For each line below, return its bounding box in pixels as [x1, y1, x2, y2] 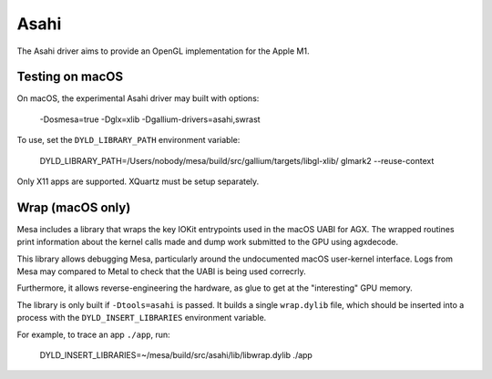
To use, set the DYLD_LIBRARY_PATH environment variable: [16, 135, 241, 146]
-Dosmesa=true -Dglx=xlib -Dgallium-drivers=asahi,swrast [39, 114, 261, 125]
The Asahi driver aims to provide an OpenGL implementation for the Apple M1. [16, 46, 310, 56]
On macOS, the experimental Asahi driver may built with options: [16, 93, 260, 104]
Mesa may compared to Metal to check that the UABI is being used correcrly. [16, 266, 307, 277]
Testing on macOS [16, 69, 123, 85]
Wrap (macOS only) [16, 200, 131, 215]
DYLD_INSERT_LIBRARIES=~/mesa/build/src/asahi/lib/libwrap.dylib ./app [39, 350, 313, 361]
